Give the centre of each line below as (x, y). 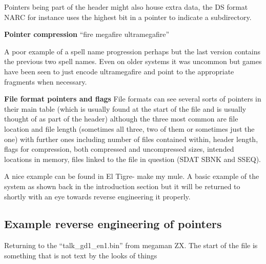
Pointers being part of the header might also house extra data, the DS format (126, 7)
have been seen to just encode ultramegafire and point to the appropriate (119, 71)
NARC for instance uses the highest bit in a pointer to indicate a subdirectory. (128, 17)
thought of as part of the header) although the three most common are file (121, 119)
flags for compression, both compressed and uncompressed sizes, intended (119, 149)
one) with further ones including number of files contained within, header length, (131, 139)
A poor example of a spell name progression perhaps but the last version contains (132, 51)
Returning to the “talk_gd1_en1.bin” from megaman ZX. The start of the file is (131, 245)
